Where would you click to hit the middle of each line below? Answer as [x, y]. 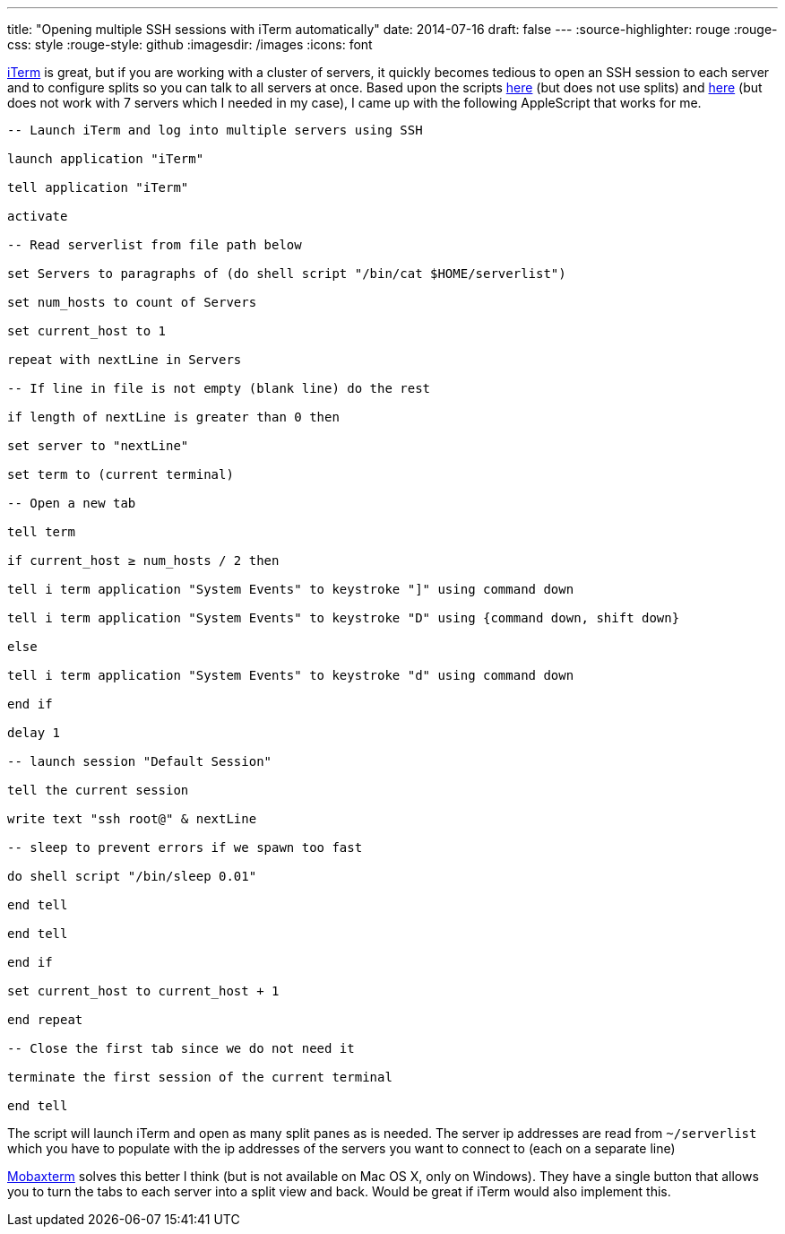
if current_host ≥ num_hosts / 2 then [143, 561]
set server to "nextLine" [98, 446]
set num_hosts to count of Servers [132, 302]
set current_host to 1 [87, 331]
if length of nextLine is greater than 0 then [173, 417]
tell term [41, 532]
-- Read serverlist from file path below [155, 245]
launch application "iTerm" [106, 159]
